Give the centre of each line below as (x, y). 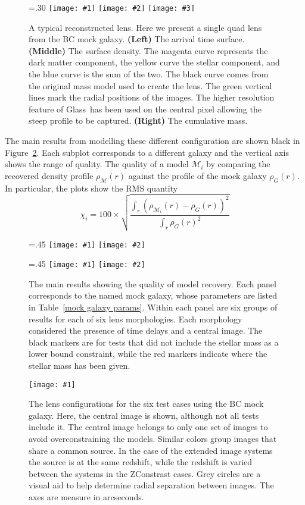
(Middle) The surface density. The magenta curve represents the (148, 50)
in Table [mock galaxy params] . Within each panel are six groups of (153, 307)
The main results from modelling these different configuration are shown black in (152, 140)
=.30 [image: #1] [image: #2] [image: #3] (112, 7)
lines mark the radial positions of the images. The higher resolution (152, 97)
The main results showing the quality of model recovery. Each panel (152, 283)
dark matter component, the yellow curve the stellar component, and (154, 62)
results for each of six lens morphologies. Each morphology (136, 319)
